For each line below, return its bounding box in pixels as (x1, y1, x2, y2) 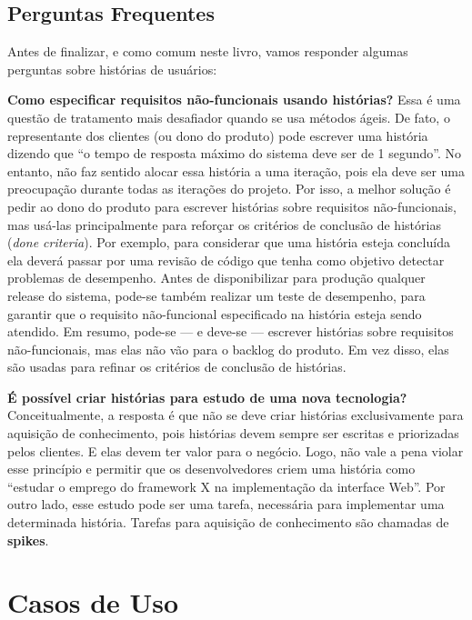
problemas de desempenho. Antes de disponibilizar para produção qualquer (7, 268, 426, 287)
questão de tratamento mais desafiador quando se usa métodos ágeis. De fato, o (7, 107, 450, 126)
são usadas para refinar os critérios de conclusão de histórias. (7, 357, 346, 376)
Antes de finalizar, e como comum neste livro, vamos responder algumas (7, 42, 408, 61)
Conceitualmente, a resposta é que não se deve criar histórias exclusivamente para (7, 405, 464, 425)
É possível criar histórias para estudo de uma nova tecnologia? (7, 387, 407, 406)
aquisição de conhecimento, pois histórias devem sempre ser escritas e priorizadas (7, 424, 459, 443)
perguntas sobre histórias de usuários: (7, 59, 217, 78)
